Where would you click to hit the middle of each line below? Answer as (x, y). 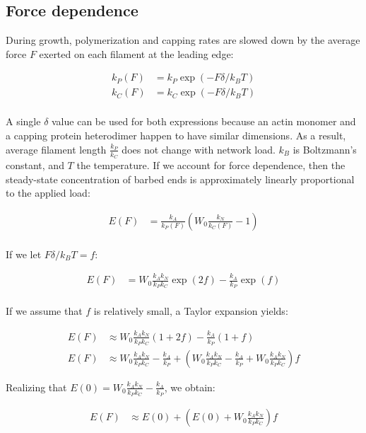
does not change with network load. (199, 149)
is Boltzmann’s (325, 149)
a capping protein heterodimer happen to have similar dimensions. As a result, (176, 135)
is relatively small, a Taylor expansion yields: (191, 311)
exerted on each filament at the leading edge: (136, 53)
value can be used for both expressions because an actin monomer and (204, 121)
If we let (24, 254)
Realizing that (36, 387)
